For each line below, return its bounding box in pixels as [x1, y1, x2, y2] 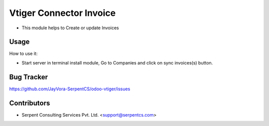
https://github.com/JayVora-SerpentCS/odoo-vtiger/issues [9, 86, 131, 92]
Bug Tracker [9, 72, 48, 81]
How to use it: [9, 51, 38, 57]
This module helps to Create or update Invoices [21, 25, 119, 31]
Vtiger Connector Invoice [9, 7, 116, 18]
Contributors [9, 99, 50, 107]
